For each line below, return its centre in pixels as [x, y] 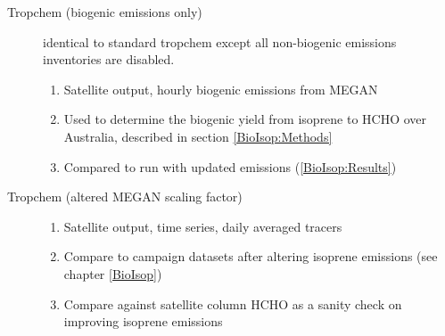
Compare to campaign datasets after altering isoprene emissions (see [251, 256]
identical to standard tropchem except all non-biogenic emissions [220, 41]
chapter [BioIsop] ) [113, 273]
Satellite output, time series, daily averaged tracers [203, 226]
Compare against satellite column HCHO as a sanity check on [233, 303]
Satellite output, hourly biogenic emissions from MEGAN [221, 89]
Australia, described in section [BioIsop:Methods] [198, 136]
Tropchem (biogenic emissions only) [105, 12]
